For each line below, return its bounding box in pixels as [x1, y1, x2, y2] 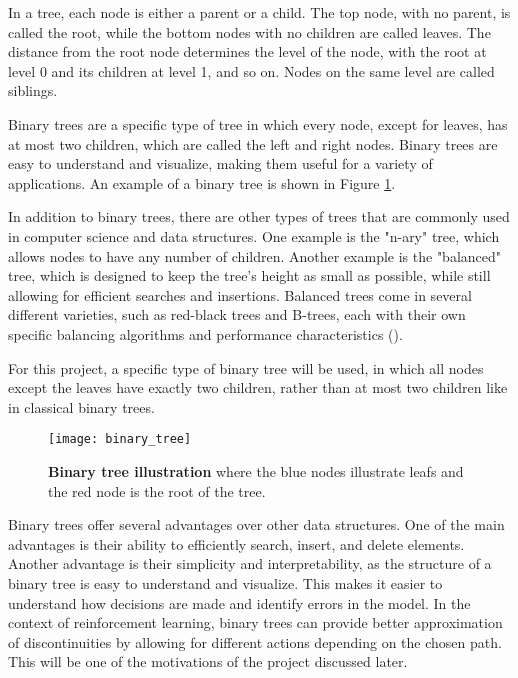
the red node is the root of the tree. [48, 480, 266, 501]
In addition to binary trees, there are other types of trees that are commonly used [8, 206, 510, 227]
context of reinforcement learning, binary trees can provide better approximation [8, 612, 503, 633]
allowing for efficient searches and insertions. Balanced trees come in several [8, 284, 472, 305]
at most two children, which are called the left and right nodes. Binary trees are [8, 133, 498, 154]
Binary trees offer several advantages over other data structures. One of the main [8, 514, 505, 535]
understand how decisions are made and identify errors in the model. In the [8, 592, 471, 613]
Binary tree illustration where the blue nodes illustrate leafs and [48, 460, 464, 481]
